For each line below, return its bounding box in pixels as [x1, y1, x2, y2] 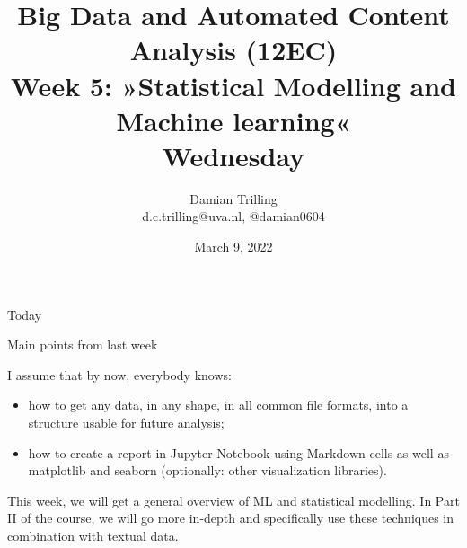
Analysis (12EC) [129, 31, 338, 68]
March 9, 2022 [194, 237, 273, 256]
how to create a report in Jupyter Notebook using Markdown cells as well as [28, 443, 449, 462]
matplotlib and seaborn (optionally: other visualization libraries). [28, 461, 387, 480]
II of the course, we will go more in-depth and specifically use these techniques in [7, 508, 454, 527]
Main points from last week [7, 335, 158, 354]
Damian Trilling [189, 189, 278, 208]
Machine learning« [116, 102, 351, 138]
